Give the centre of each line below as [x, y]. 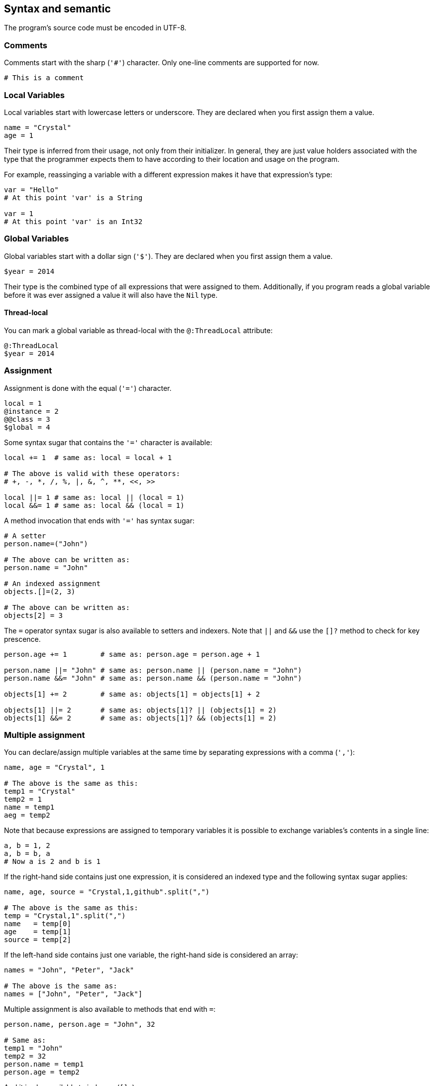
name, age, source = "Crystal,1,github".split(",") [107, 892]
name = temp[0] [38, 924]
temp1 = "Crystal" [40, 791]
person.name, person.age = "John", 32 [80, 1025]
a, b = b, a [27, 854]
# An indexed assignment [52, 583]
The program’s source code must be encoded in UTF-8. [95, 28]
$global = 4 [27, 427]
